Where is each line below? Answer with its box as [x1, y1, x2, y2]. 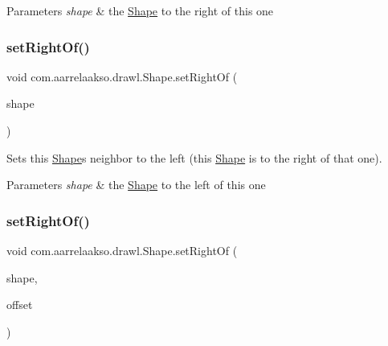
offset [6, 296, 33, 313]
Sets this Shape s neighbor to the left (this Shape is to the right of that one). [6, 149, 382, 166]
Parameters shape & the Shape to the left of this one [6, 176, 266, 193]
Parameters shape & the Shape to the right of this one [6, 2, 274, 19]
